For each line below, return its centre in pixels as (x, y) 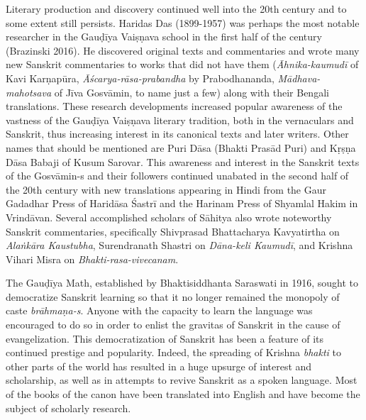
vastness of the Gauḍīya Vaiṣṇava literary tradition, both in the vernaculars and (180, 120)
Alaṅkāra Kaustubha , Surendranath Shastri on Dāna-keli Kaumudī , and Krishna (179, 245)
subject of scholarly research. (68, 408)
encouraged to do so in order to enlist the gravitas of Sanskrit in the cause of (173, 325)
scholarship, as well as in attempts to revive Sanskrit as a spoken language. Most (182, 380)
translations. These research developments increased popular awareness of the (174, 106)
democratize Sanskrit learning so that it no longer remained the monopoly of (173, 296)
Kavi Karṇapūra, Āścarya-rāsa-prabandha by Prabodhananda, (140, 78)
